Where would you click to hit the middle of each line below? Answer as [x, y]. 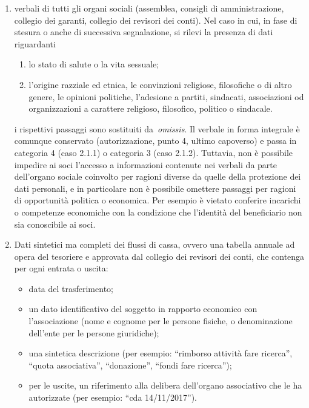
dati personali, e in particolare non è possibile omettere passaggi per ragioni [155, 188]
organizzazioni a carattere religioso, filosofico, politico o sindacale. [151, 108]
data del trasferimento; [71, 288]
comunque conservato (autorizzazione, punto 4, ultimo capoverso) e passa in [155, 141]
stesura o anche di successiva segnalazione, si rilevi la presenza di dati [144, 32]
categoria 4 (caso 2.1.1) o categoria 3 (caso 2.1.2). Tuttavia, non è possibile [154, 152]
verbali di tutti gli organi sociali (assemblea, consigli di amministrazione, [149, 8]
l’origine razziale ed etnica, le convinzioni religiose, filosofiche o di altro [160, 84]
